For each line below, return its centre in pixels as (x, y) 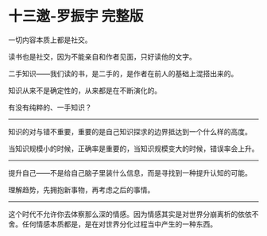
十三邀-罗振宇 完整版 (76, 16)
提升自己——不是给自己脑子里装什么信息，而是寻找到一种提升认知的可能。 (130, 172)
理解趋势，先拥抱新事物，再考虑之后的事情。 (81, 190)
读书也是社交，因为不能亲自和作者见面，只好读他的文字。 (102, 56)
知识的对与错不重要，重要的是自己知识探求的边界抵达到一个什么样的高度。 (130, 131)
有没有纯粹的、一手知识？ (50, 107)
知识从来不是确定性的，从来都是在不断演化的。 (85, 90)
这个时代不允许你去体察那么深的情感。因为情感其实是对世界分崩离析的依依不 (133, 214)
